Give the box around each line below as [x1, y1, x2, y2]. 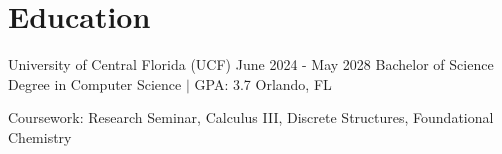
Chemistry [8, 126, 72, 147]
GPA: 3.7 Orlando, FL [194, 73, 332, 94]
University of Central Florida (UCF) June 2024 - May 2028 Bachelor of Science [8, 54, 494, 75]
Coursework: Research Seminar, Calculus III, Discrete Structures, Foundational [8, 107, 494, 128]
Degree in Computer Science [8, 73, 182, 94]
